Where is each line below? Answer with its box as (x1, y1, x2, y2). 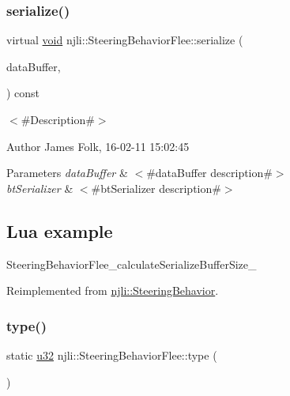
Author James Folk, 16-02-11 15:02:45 (6, 138, 190, 154)
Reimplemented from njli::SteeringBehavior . (6, 282, 219, 299)
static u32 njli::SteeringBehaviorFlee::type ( (6, 346, 217, 363)
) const (6, 85, 40, 101)
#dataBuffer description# (146, 164, 273, 181)
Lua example (6, 218, 113, 243)
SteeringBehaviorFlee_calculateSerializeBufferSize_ (6, 255, 257, 272)
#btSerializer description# (91, 179, 221, 196)
